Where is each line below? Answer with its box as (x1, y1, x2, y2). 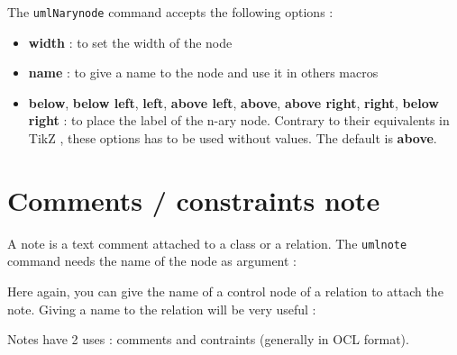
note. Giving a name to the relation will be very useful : (7, 299, 316, 318)
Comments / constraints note (7, 181, 380, 218)
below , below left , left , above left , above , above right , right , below (28, 93, 439, 112)
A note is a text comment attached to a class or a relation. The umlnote (7, 233, 407, 252)
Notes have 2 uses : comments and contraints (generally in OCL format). (7, 330, 409, 349)
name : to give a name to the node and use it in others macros (28, 63, 379, 82)
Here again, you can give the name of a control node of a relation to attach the (7, 282, 443, 300)
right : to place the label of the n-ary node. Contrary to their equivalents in (28, 111, 450, 130)
